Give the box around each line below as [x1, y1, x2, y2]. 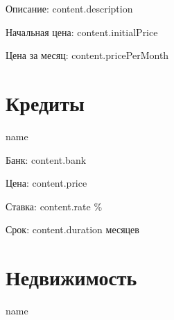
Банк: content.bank [6, 152, 87, 167]
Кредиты [6, 88, 85, 117]
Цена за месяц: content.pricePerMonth [6, 48, 169, 62]
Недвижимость [6, 263, 137, 292]
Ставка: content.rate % [6, 199, 103, 213]
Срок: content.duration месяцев [6, 222, 139, 237]
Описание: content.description [6, 1, 133, 15]
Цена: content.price [6, 176, 87, 190]
